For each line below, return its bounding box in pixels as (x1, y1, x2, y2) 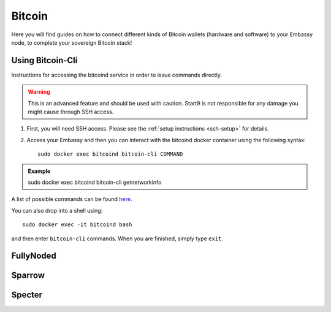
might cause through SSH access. (28, 108, 114, 116)
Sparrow (11, 270, 45, 281)
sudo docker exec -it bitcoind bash (22, 221, 132, 228)
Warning (28, 88, 50, 96)
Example (28, 167, 51, 175)
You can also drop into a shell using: (11, 207, 103, 214)
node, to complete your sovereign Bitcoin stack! (11, 39, 132, 46)
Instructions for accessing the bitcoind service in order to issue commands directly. (11, 71, 222, 78)
